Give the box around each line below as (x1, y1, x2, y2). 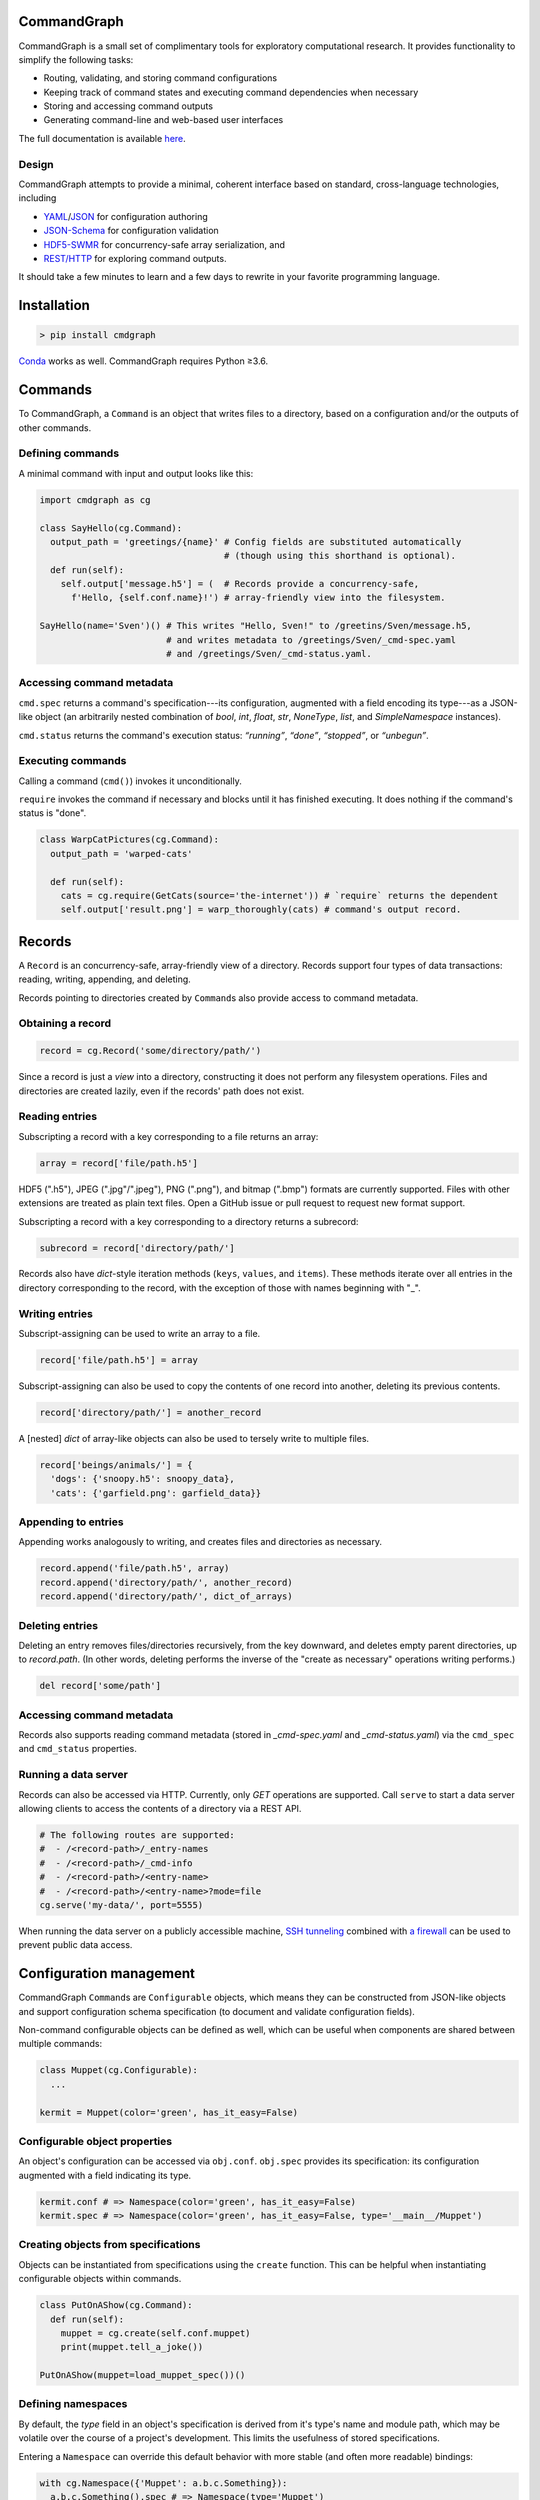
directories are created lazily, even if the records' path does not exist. (18, 1085, 305, 1097)
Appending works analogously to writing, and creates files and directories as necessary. (18, 1536, 382, 1548)
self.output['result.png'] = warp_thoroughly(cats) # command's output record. (60, 904, 462, 915)
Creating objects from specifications (18, 2238, 201, 2252)
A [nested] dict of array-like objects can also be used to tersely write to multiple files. (18, 1432, 370, 1444)
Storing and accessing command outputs (43, 100, 214, 112)
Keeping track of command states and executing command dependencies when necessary (43, 86, 419, 98)
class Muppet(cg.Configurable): (39, 2065, 199, 2076)
